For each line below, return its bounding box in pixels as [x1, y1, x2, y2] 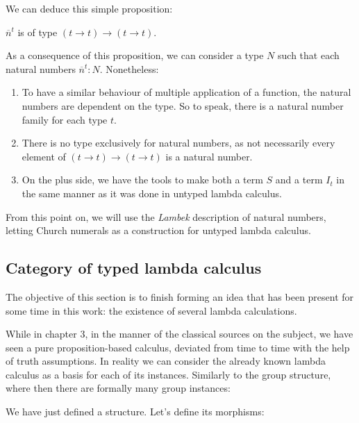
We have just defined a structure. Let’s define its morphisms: [6, 404, 265, 419]
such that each [278, 48, 340, 63]
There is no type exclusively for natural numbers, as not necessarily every [22, 135, 335, 150]
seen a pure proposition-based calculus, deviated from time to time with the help [6, 340, 350, 354]
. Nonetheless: [99, 61, 159, 76]
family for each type [22, 112, 108, 126]
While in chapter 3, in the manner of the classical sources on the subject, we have [6, 326, 353, 341]
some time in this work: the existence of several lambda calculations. [6, 303, 297, 317]
